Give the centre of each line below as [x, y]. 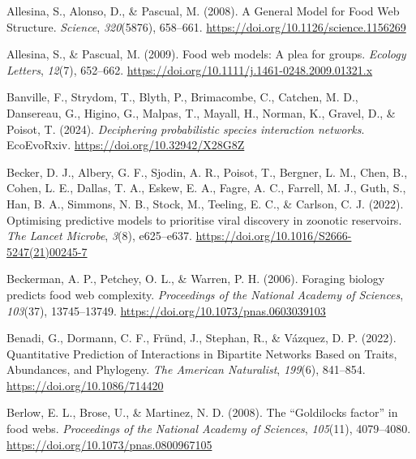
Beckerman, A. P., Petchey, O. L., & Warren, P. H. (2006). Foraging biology [196, 279]
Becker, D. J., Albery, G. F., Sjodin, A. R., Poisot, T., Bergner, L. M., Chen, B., [207, 172]
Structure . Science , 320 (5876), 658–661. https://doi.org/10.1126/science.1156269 [206, 26]
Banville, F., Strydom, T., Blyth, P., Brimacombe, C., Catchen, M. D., [182, 97]
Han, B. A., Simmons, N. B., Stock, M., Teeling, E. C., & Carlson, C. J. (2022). [205, 203]
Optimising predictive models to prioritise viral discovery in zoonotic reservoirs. [204, 219]
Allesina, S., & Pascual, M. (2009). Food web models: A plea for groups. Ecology [206, 54]
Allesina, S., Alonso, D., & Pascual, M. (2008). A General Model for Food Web [203, 11]
